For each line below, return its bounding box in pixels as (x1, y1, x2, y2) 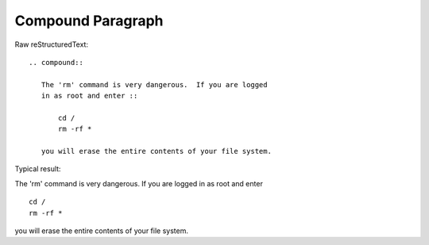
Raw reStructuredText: (14, 40, 89, 49)
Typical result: (14, 164, 61, 174)
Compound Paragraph (14, 12, 164, 29)
